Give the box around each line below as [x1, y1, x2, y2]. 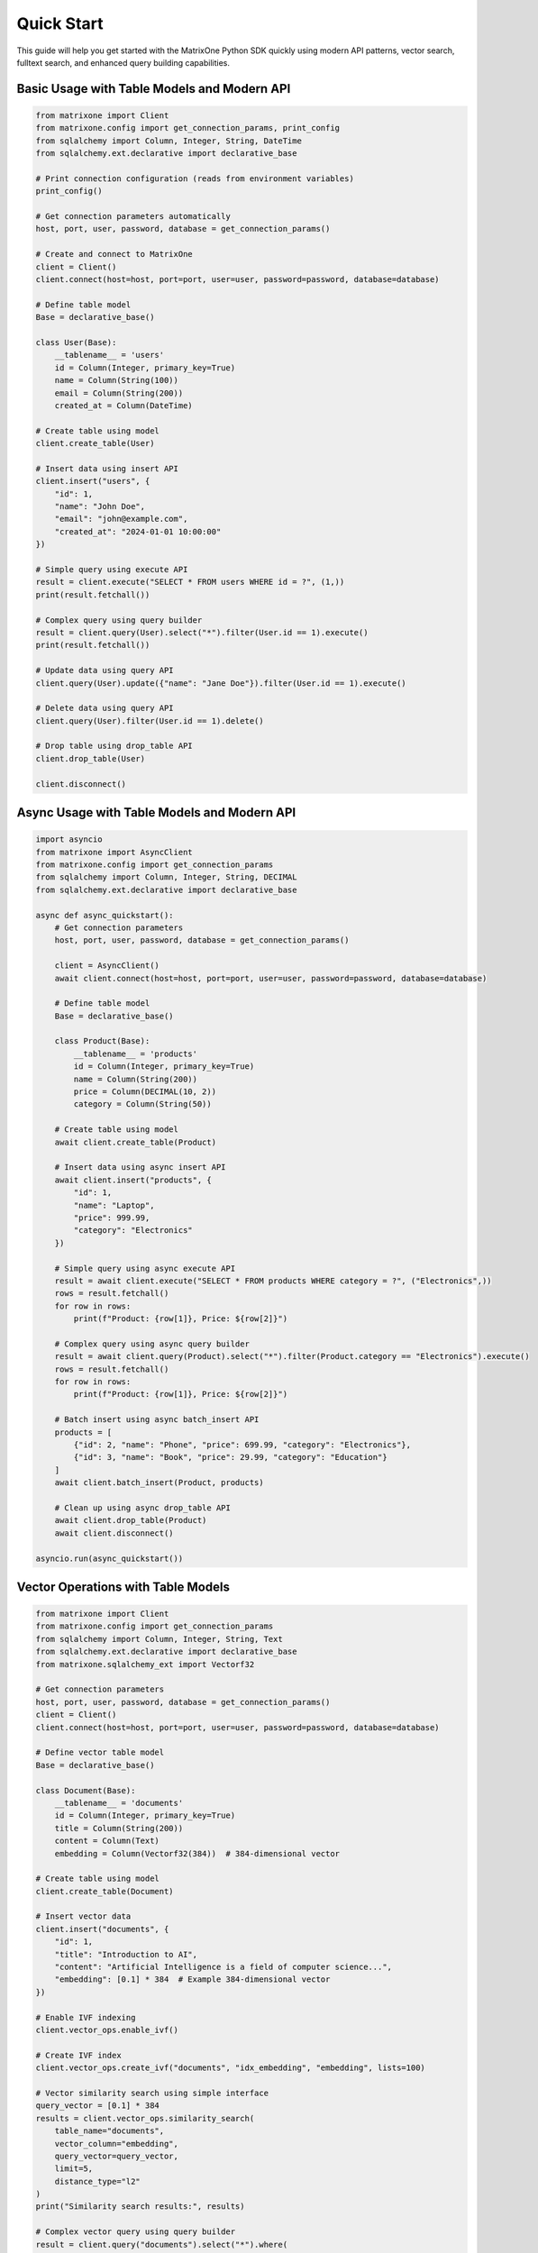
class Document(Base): [35, 1785, 136, 1795]
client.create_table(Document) [35, 1886, 175, 1896]
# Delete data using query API [35, 703, 175, 714]
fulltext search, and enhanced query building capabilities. [16, 57, 230, 68]
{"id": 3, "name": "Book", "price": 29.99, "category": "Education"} [73, 1452, 388, 1463]
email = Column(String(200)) [54, 388, 184, 398]
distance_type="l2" [54, 2176, 141, 2186]
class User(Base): [35, 337, 117, 347]
